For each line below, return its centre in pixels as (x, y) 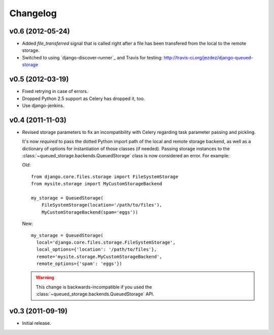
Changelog (33, 13)
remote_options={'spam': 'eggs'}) (79, 264)
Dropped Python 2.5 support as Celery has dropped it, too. (83, 98)
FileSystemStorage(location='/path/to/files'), (102, 205)
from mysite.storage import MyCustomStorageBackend (97, 184)
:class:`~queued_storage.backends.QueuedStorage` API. (95, 294)
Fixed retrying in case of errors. (55, 91)
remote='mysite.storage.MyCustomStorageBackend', (99, 257)
